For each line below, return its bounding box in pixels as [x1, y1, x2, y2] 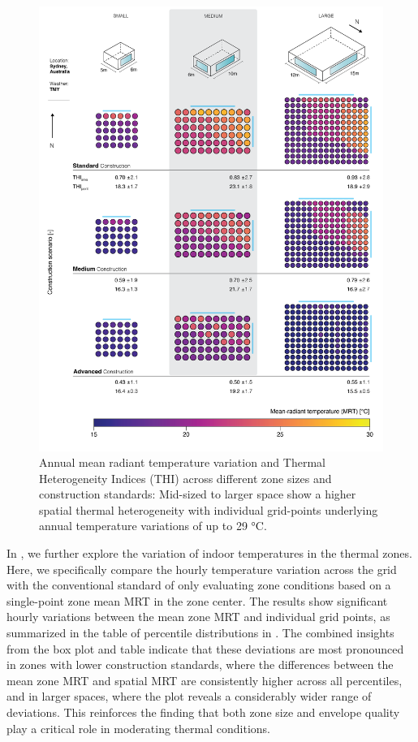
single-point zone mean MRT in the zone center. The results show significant [6, 592, 388, 609]
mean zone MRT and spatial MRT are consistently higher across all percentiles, [6, 671, 403, 688]
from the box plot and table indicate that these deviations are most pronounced [6, 640, 404, 657]
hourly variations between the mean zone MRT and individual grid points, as [6, 608, 390, 625]
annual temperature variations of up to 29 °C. [39, 517, 267, 534]
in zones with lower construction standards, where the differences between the [6, 656, 394, 673]
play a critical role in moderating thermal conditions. [6, 719, 270, 736]
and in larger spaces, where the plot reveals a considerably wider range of [6, 688, 372, 705]
